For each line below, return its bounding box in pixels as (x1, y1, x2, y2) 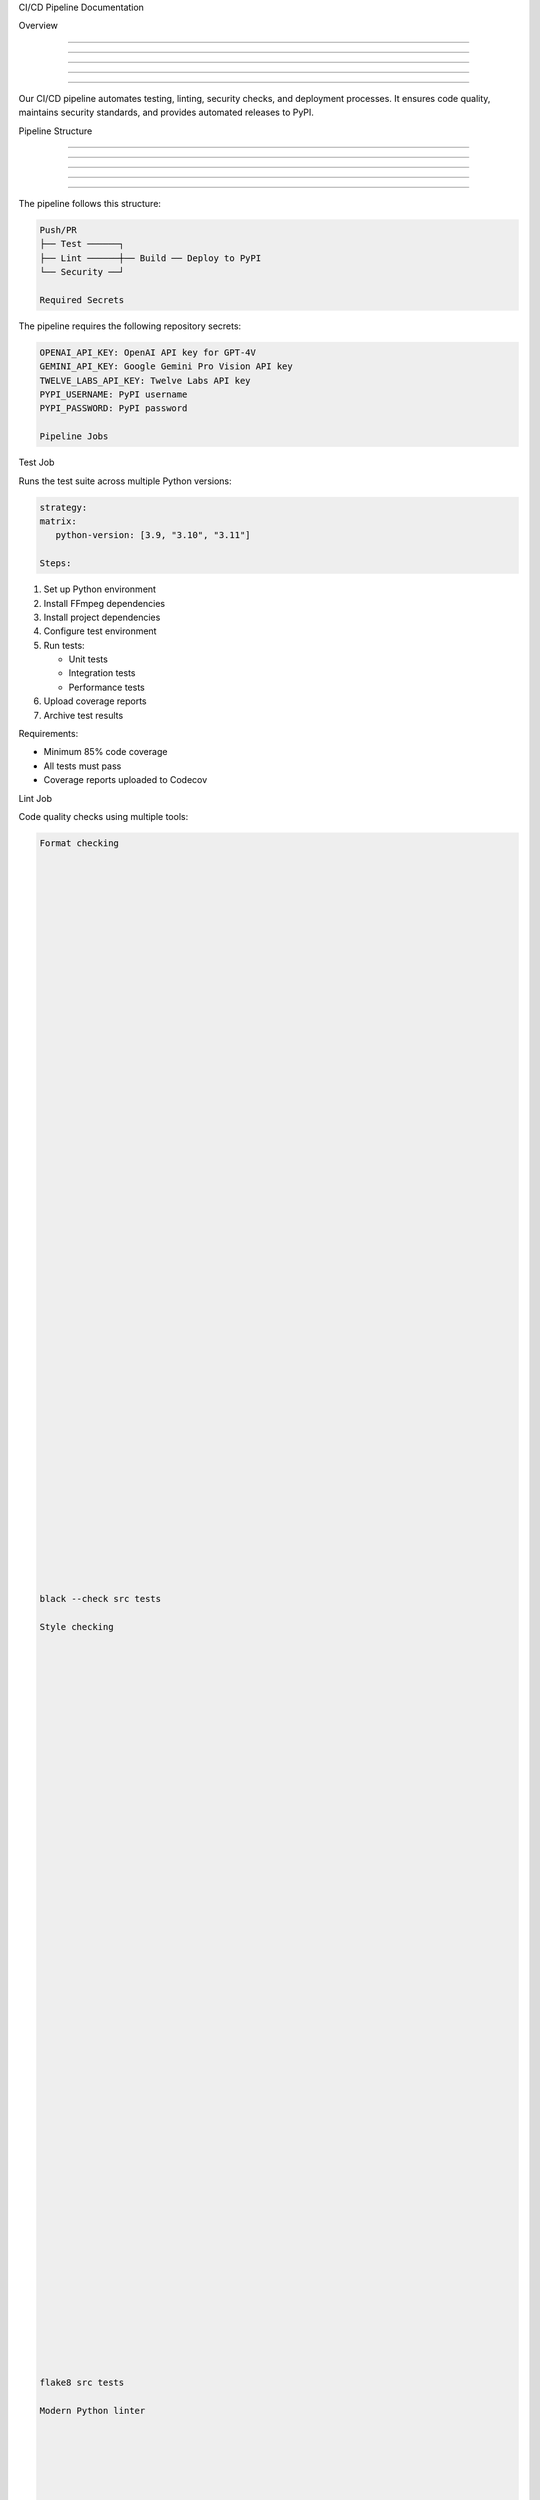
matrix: (39, 515, 77, 527)
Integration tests (68, 667, 136, 679)
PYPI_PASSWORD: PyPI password (39, 403, 188, 414)
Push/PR (39, 224, 77, 235)
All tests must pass (43, 760, 122, 772)
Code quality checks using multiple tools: (18, 810, 189, 822)
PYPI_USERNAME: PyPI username (39, 389, 188, 400)
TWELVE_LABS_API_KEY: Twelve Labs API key (39, 375, 251, 386)
